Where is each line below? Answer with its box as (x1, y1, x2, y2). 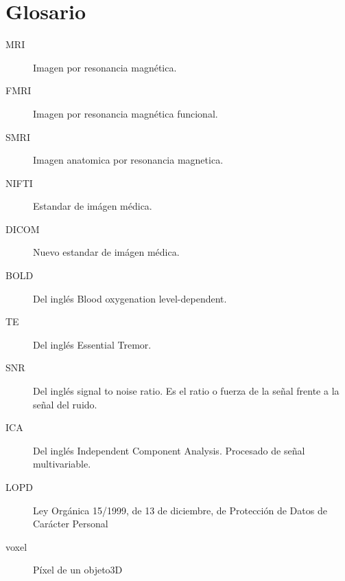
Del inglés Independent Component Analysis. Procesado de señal (33, 443, 305, 457)
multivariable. (33, 457, 91, 471)
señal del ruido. (33, 397, 97, 411)
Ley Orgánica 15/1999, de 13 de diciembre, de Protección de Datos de (33, 503, 327, 517)
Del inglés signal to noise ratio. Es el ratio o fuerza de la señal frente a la (33, 384, 340, 398)
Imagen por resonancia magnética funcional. (33, 106, 218, 120)
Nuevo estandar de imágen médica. (33, 245, 180, 259)
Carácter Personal (33, 516, 108, 531)
